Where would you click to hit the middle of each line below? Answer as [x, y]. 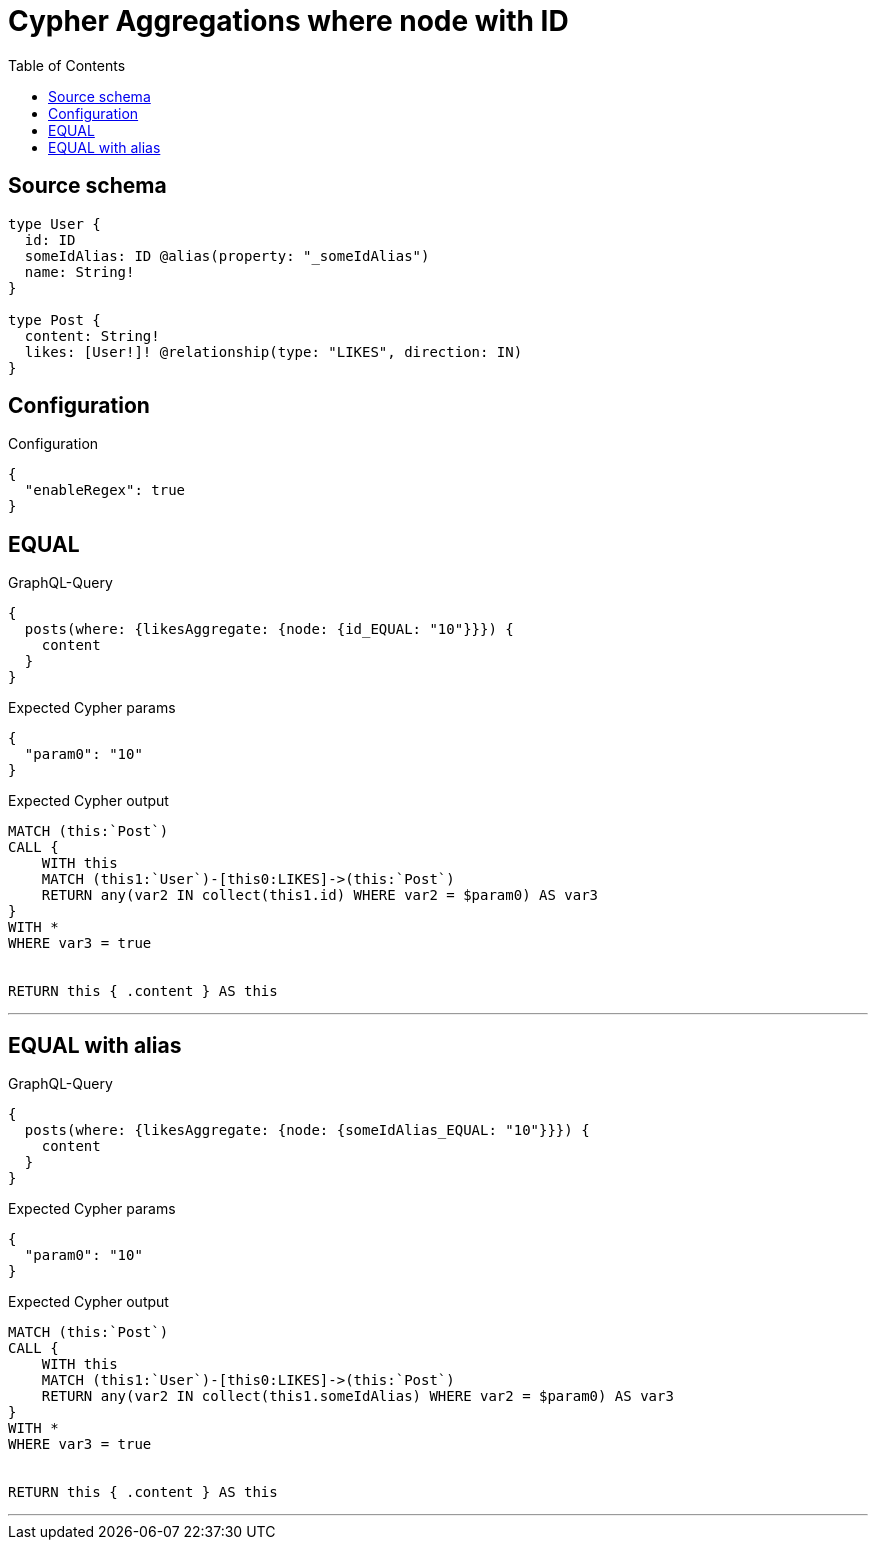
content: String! [92, 335]
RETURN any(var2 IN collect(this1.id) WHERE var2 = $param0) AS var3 [320, 895]
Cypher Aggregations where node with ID [288, 21]
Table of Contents [67, 65]
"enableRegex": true [105, 490]
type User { [54, 223]
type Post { [54, 319]
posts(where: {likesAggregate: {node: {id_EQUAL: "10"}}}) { [269, 629]
